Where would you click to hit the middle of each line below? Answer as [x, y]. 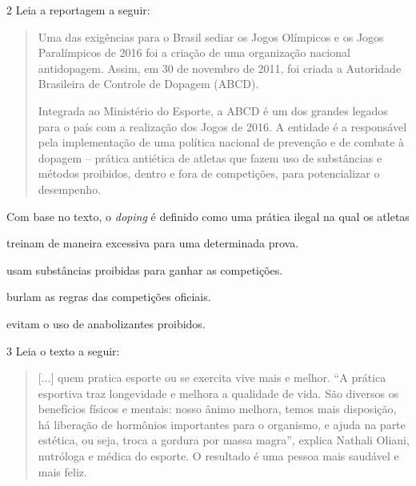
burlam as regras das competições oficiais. [109, 297]
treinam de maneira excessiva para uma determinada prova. [153, 243]
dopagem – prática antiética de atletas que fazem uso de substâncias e [210, 157]
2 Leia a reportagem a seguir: [78, 10]
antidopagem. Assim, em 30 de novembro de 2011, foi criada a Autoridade [220, 68]
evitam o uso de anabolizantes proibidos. [106, 323]
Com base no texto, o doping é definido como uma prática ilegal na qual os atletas [208, 216]
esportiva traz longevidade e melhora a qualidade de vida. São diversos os [218, 393]
